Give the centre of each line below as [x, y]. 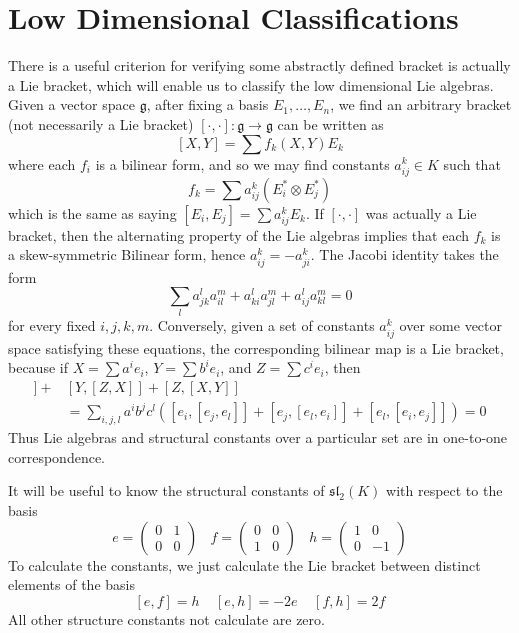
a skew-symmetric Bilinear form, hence [127, 254]
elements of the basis [71, 584]
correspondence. [56, 456]
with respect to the [444, 490]
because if [38, 367]
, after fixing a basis [207, 104]
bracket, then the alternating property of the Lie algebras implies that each [238, 234]
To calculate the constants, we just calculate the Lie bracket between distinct [244, 564]
